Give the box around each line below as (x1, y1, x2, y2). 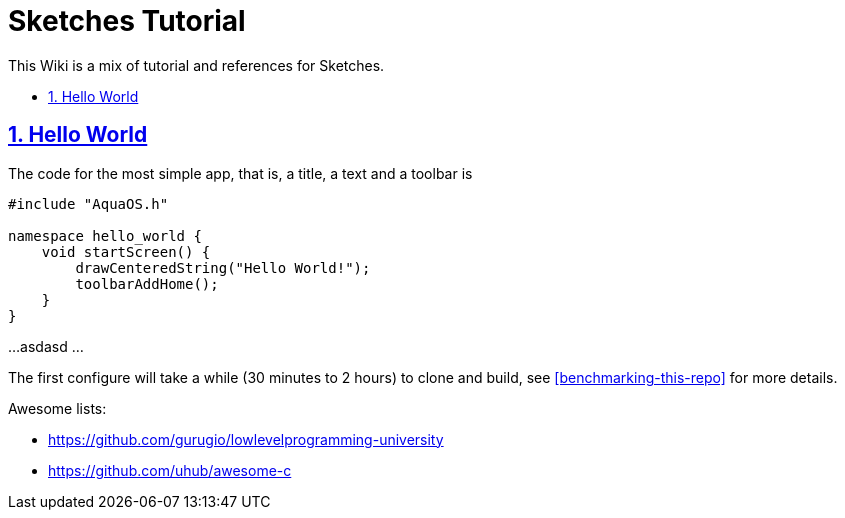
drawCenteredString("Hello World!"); (75, 259, 371, 276)
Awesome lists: (8, 399, 107, 417)
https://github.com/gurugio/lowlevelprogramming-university (48, 430, 444, 448)
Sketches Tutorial (8, 4, 246, 38)
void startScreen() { (41, 243, 211, 260)
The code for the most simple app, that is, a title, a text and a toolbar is (8, 164, 473, 182)
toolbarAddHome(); (75, 275, 219, 292)
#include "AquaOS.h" (8, 195, 169, 212)
